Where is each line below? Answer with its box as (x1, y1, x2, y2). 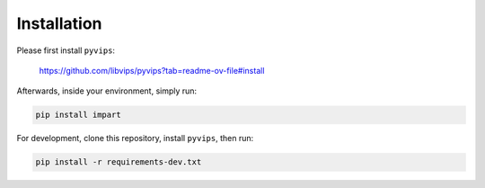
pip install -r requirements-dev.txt (35, 157, 202, 167)
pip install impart (35, 110, 121, 121)
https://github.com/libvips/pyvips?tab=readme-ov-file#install (39, 65, 265, 76)
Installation (16, 13, 102, 33)
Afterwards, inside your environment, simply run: (16, 85, 198, 96)
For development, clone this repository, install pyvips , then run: (16, 133, 254, 144)
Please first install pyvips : (16, 45, 116, 56)
